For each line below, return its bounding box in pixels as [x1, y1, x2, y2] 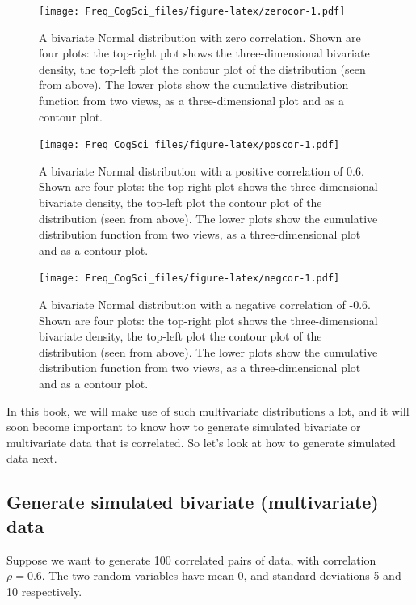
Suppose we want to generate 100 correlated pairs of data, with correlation [6, 551, 376, 568]
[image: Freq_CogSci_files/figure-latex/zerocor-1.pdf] [39, 6, 346, 17]
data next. [6, 450, 57, 467]
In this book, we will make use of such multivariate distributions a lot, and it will [6, 402, 410, 419]
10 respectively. [6, 582, 82, 599]
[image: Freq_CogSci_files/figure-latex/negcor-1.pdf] [39, 273, 340, 285]
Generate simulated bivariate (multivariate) [6, 489, 379, 514]
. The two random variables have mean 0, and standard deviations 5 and [41, 567, 401, 584]
